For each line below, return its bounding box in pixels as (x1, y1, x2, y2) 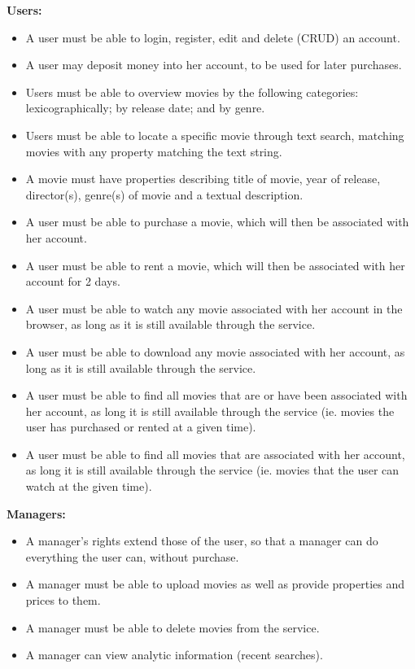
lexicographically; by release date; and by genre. (25, 99, 265, 116)
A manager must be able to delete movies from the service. (25, 619, 320, 636)
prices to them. (25, 592, 101, 609)
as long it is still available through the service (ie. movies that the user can (25, 461, 400, 479)
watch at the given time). (25, 478, 152, 495)
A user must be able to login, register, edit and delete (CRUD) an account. (25, 28, 400, 46)
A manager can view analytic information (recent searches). (25, 646, 323, 663)
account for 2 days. (25, 273, 120, 290)
